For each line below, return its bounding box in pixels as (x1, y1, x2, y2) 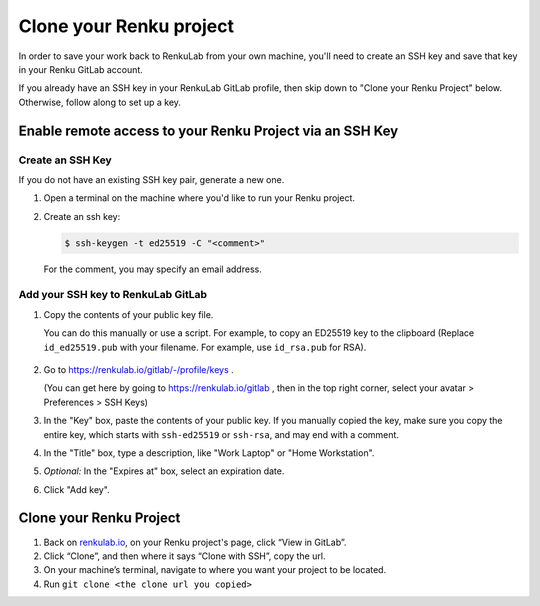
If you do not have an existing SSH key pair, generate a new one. (18, 173, 285, 185)
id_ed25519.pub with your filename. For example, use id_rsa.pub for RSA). (43, 341, 367, 353)
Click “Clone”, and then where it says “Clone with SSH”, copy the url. (43, 550, 326, 562)
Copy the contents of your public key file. (43, 308, 214, 320)
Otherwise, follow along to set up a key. (18, 96, 182, 108)
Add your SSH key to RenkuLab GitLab (18, 288, 208, 302)
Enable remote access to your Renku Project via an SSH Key (18, 122, 399, 139)
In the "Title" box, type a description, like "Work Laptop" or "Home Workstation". (43, 446, 375, 459)
